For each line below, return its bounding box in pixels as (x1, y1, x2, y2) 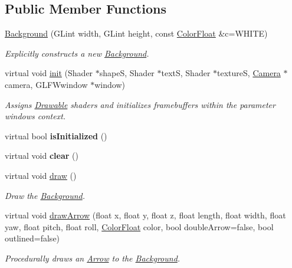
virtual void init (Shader (5, 67, 93, 79)
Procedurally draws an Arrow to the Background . (5, 251, 181, 264)
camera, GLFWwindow (5, 78, 88, 90)
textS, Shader (161, 67, 211, 79)
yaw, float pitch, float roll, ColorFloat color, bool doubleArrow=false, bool (5, 220, 274, 233)
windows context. (5, 110, 66, 122)
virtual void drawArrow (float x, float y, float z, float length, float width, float (5, 209, 286, 221)
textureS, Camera (217, 67, 281, 79)
